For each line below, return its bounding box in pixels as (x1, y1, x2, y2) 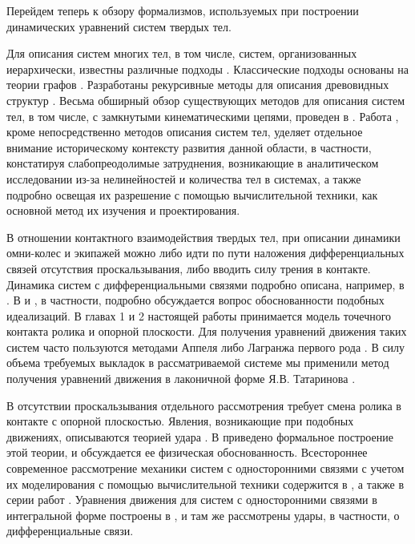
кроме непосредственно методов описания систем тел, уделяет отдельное (6, 123, 363, 140)
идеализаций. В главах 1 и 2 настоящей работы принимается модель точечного (6, 307, 392, 324)
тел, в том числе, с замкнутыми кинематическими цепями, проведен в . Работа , (6, 107, 399, 124)
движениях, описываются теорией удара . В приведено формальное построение (6, 428, 393, 445)
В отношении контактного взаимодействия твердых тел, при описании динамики (6, 228, 401, 245)
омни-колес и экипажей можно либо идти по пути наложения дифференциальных (6, 244, 405, 261)
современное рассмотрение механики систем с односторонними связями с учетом (6, 460, 405, 477)
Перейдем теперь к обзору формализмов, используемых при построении (6, 2, 359, 18)
